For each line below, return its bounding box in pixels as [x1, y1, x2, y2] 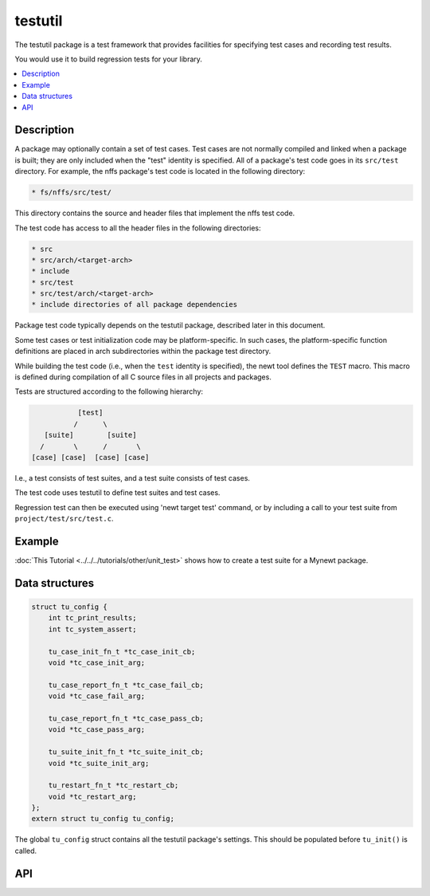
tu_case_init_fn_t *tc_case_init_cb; [48, 646, 196, 656]
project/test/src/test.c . [14, 514, 114, 524]
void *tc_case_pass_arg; [48, 725, 146, 734]
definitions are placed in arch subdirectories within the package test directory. [14, 347, 272, 356]
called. [14, 846, 37, 855]
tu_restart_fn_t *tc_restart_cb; [48, 781, 179, 790]
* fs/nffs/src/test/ [31, 188, 111, 197]
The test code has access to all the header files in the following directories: [14, 223, 262, 233]
